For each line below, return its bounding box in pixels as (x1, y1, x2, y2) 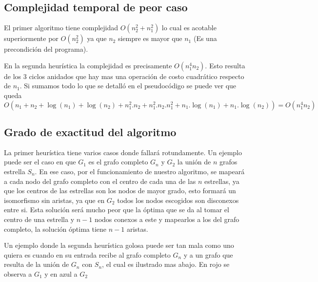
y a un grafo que (183, 249, 233, 260)
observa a (4, 268, 32, 279)
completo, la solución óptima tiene (4, 223, 107, 234)
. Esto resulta (205, 60, 245, 70)
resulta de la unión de (4, 259, 69, 269)
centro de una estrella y (4, 214, 75, 224)
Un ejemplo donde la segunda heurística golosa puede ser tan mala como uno (4, 240, 234, 250)
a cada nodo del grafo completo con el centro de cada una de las (4, 176, 196, 186)
